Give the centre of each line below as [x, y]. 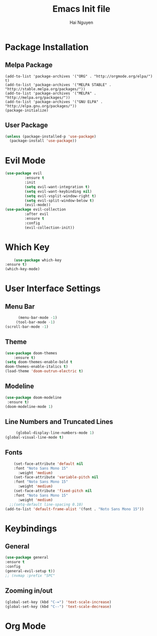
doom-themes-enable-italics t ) [37, 367]
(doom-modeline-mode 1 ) [29, 406]
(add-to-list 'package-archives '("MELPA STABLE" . [58, 85]
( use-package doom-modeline [33, 397]
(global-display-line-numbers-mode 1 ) [55, 433]
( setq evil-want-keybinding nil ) [58, 191]
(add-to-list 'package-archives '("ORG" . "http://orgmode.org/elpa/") [79, 76]
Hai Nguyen [81, 22]
